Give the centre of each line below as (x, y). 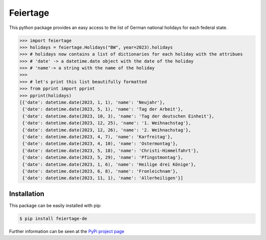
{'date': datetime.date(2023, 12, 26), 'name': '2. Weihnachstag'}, (107, 130)
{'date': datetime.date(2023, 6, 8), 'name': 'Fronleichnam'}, (100, 171)
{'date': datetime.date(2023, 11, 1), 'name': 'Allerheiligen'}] (103, 178)
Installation (27, 194)
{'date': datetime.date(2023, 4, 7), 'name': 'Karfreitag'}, (98, 137)
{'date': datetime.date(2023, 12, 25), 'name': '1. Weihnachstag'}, (107, 123)
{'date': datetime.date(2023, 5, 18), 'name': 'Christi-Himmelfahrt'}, (111, 150)
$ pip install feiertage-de (53, 218)
